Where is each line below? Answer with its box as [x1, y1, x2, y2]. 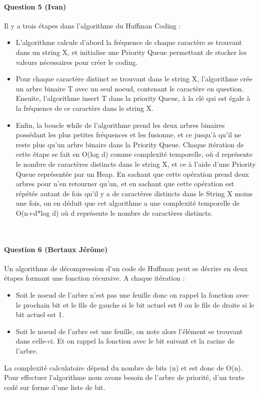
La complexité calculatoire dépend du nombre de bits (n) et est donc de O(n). [4, 362, 243, 373]
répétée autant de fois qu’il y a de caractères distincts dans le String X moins [15, 188, 253, 198]
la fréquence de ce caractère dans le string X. [15, 102, 154, 113]
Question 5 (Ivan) [4, 1, 66, 11]
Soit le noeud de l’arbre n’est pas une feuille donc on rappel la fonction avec [15, 290, 249, 300]
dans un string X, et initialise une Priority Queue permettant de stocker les [15, 46, 247, 57]
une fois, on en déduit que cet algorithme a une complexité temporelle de [15, 198, 240, 208]
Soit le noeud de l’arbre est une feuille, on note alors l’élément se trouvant [15, 326, 243, 336]
